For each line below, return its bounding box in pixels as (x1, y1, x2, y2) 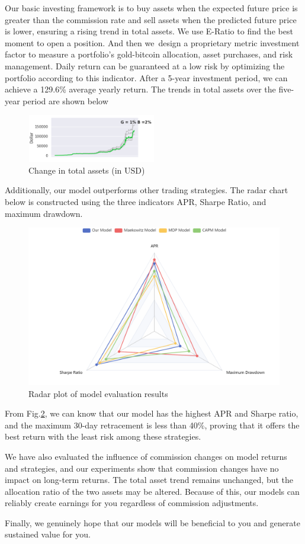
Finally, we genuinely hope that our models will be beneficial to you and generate (5, 516, 300, 529)
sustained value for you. (5, 528, 91, 540)
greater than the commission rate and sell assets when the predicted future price (5, 13, 297, 25)
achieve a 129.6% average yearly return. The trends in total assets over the (5, 83, 276, 95)
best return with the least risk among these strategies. (5, 430, 201, 443)
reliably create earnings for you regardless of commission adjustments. (5, 497, 259, 509)
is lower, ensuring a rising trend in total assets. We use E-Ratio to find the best (5, 25, 293, 37)
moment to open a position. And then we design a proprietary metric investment (5, 36, 300, 49)
